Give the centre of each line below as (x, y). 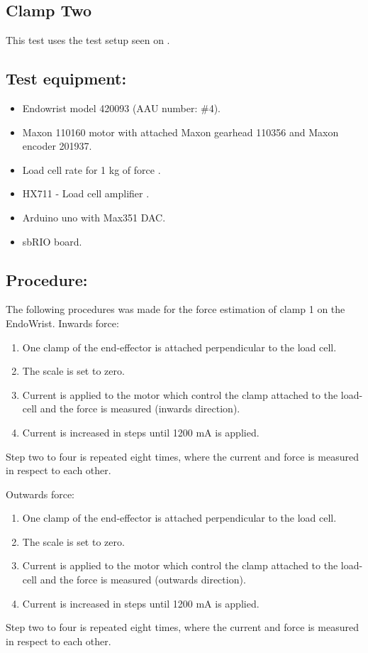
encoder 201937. (57, 146)
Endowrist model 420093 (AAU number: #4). (121, 108)
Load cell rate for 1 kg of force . (91, 169)
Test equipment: (66, 78)
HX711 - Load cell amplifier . (86, 193)
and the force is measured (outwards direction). (143, 580)
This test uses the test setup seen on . (88, 40)
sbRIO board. (52, 241)
